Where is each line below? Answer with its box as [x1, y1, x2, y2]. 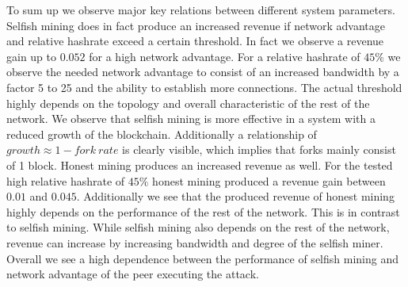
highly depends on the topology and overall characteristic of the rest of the [6, 94, 370, 111]
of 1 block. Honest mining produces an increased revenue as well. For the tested [6, 156, 393, 173]
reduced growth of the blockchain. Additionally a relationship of [6, 125, 317, 142]
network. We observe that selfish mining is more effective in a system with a [6, 110, 376, 127]
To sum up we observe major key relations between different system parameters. [6, 2, 396, 17]
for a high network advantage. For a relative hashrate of [89, 48, 360, 64]
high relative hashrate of [6, 172, 125, 189]
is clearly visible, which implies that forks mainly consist [122, 141, 396, 158]
